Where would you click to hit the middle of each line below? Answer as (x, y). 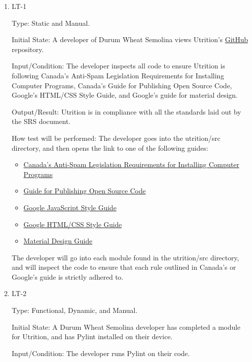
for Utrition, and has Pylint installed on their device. (92, 336)
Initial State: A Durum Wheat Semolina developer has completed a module (126, 327)
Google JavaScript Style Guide (70, 207)
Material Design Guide (58, 241)
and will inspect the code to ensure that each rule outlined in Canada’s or (124, 267)
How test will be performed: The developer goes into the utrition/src (116, 138)
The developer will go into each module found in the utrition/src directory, (125, 257)
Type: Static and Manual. (51, 23)
